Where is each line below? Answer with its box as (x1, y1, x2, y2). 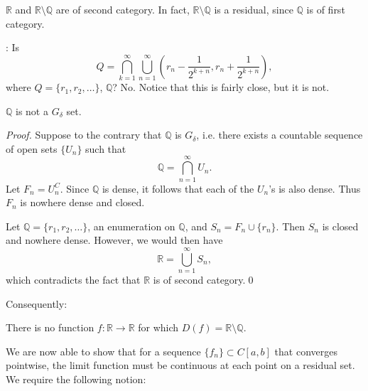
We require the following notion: (6, 372, 146, 387)
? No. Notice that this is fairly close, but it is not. (112, 80, 330, 95)
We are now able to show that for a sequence (6, 343, 201, 358)
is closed (322, 218, 359, 233)
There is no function (6, 320, 94, 335)
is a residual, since (214, 2, 293, 16)
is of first (306, 2, 345, 16)
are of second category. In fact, (55, 2, 190, 16)
